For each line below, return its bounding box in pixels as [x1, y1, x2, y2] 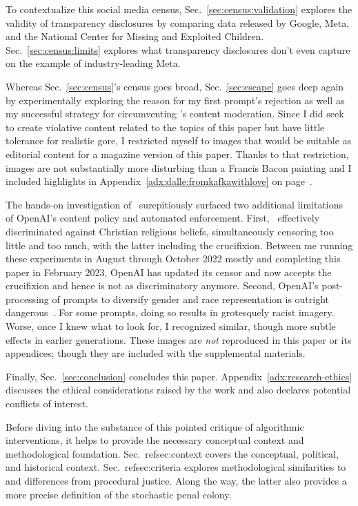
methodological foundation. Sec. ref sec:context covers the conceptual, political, [6, 446, 339, 460]
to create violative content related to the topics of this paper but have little [6, 119, 325, 134]
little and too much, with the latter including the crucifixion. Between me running [6, 237, 353, 252]
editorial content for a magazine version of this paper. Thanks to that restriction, [6, 146, 349, 161]
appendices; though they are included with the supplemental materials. [6, 346, 306, 360]
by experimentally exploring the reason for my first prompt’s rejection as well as [6, 93, 345, 107]
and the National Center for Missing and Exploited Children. [6, 29, 264, 43]
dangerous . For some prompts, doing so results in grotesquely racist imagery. [6, 305, 335, 320]
